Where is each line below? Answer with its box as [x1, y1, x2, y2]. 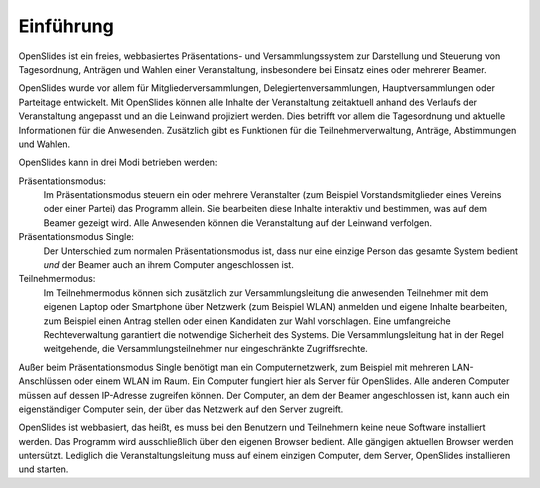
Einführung [18, 15, 114, 37]
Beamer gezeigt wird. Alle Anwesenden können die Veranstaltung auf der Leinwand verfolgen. [43, 216, 433, 229]
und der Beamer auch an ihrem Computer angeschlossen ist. [43, 259, 294, 271]
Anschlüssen [18, 375, 72, 387]
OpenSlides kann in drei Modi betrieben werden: [18, 156, 218, 169]
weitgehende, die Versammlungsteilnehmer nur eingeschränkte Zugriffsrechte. [43, 343, 369, 355]
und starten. [18, 463, 69, 475]
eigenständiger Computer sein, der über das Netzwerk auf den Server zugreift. [18, 403, 344, 415]
